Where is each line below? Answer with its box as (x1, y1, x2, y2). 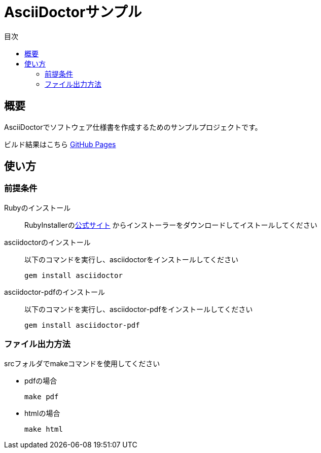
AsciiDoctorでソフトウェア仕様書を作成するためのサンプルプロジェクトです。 (4, 122, 262, 131)
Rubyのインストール (4, 203, 71, 212)
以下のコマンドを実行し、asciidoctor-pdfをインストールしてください (24, 304, 253, 313)
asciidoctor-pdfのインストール (4, 287, 105, 296)
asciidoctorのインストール (4, 237, 91, 247)
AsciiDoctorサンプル (4, 4, 142, 21)
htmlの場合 (24, 408, 60, 417)
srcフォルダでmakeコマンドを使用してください (4, 359, 160, 368)
